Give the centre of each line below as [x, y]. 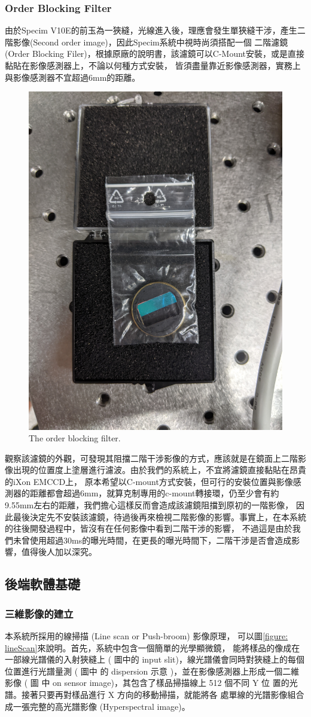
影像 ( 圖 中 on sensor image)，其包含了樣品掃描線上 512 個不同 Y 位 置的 [147, 683]
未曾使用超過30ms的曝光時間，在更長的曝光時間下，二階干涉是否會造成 [152, 540]
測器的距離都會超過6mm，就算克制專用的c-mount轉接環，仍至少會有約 [142, 493]
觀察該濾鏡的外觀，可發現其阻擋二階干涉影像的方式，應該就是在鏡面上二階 [151, 458]
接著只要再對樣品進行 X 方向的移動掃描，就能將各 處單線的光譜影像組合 [163, 695]
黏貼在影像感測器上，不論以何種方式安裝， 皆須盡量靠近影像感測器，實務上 [153, 65]
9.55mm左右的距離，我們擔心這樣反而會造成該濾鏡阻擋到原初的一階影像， [149, 505]
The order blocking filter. [75, 438]
